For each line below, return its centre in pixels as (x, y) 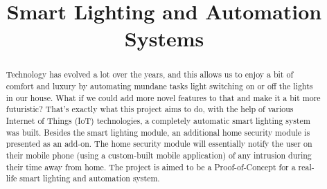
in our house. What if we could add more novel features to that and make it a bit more (163, 97)
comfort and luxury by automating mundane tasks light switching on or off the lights (159, 86)
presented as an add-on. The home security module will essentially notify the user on (159, 144)
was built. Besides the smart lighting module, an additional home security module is (158, 132)
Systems (164, 38)
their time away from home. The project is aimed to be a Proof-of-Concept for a (151, 166)
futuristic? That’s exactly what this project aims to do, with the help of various (150, 109)
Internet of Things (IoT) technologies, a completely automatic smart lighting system (158, 120)
